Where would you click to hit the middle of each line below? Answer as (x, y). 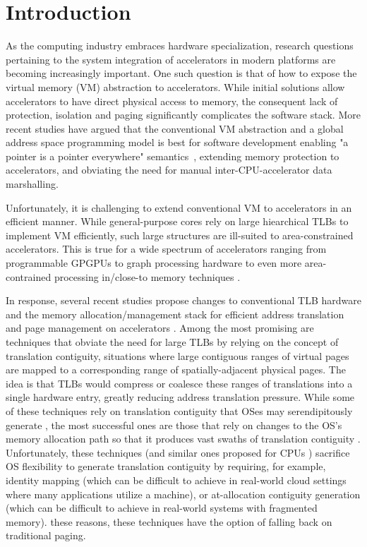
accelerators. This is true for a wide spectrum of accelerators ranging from (166, 249)
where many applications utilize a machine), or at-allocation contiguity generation (183, 494)
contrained (29, 276)
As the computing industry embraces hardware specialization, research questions (180, 46)
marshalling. (32, 184)
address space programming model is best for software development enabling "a (177, 142)
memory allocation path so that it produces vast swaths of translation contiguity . (183, 439)
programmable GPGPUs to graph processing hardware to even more (154, 263)
